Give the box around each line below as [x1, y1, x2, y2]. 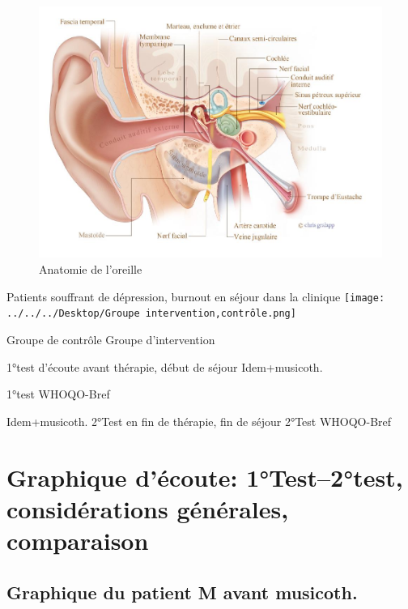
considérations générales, [6, 492, 289, 525]
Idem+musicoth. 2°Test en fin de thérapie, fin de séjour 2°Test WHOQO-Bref [6, 412, 392, 429]
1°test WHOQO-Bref [6, 385, 110, 402]
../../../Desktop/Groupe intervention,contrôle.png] [6, 308, 296, 320]
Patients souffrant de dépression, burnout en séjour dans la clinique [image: [6, 287, 385, 304]
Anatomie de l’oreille [39, 261, 142, 278]
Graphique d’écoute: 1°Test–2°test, [6, 460, 403, 493]
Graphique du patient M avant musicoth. [6, 579, 358, 604]
